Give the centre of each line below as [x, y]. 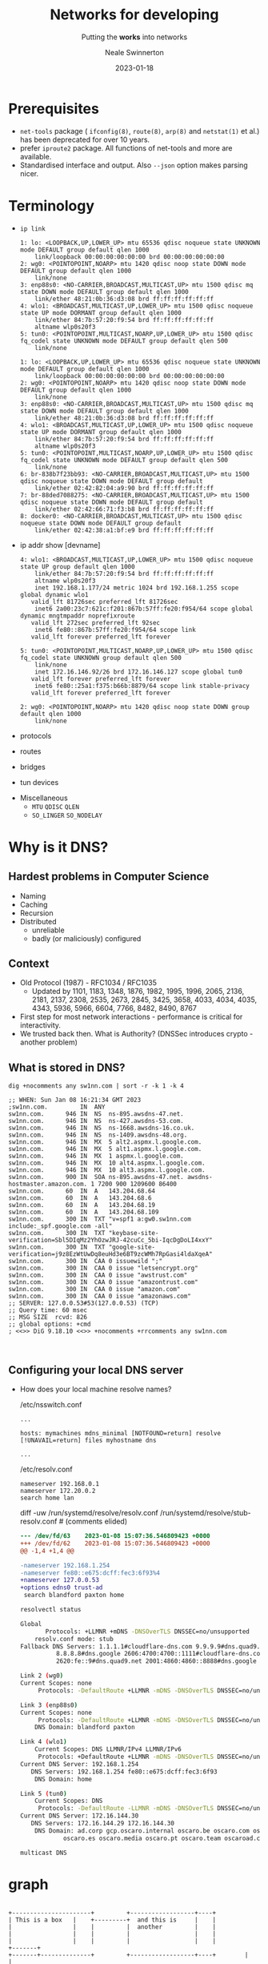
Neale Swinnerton [134, 52]
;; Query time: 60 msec [48, 1310]
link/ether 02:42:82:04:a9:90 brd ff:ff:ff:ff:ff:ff [124, 488]
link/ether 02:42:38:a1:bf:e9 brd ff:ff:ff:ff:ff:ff [124, 530]
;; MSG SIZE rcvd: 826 [48, 1318]
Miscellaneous [44, 798]
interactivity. [40, 1025]
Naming [33, 895]
